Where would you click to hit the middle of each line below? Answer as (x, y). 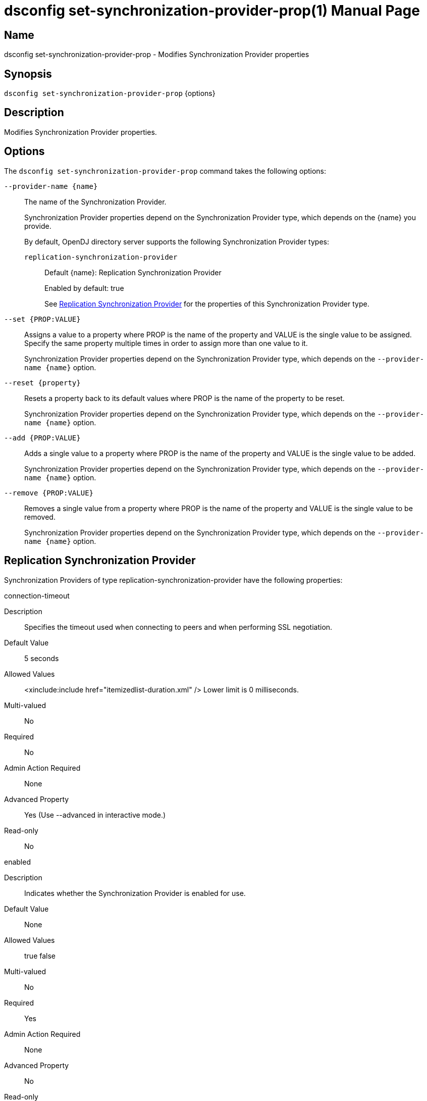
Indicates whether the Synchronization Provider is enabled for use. (135, 893)
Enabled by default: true (84, 288)
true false (40, 956)
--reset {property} (42, 383)
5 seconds (42, 658)
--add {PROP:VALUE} (42, 438)
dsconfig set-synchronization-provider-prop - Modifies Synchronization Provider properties (157, 55)
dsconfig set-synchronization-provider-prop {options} (110, 93)
